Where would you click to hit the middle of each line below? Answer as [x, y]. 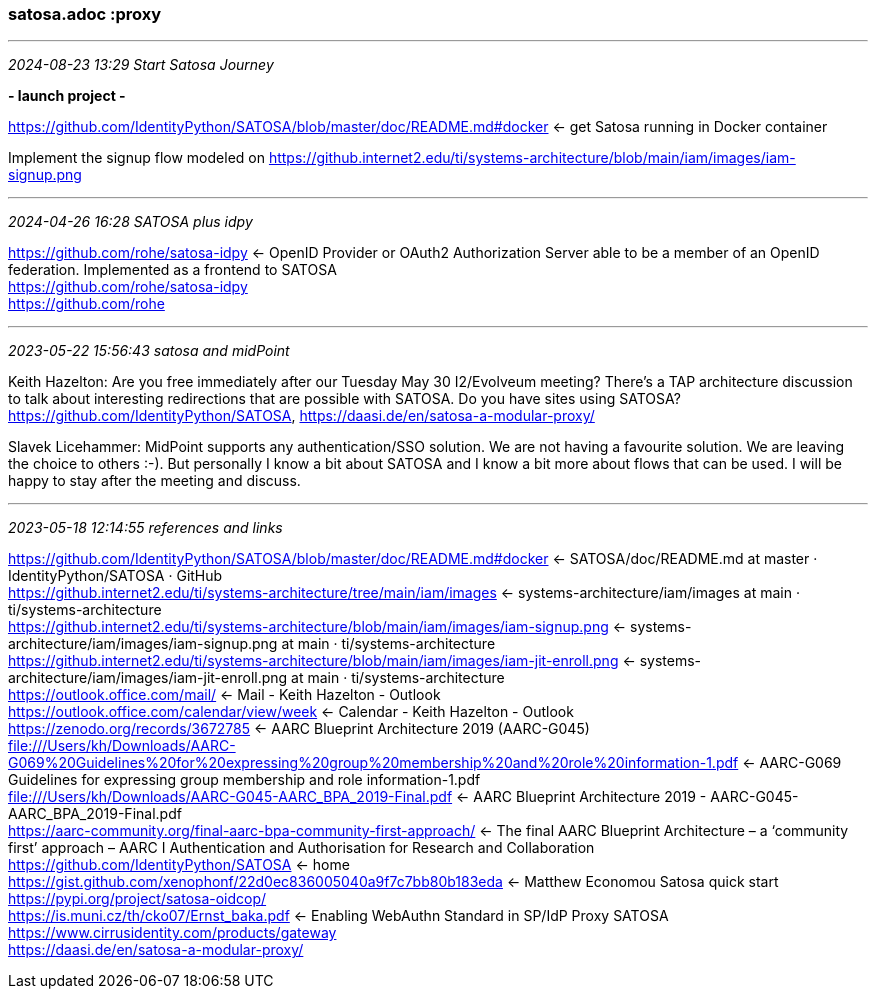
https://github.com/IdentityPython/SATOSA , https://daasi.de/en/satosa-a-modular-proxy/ [301, 416]
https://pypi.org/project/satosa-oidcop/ [137, 899]
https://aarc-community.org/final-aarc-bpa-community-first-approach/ [242, 831]
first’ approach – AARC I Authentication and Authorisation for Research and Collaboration [301, 848]
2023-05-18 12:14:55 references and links [145, 528]
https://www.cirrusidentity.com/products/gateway [172, 933]
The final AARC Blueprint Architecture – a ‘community [672, 831]
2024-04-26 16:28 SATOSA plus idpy [130, 222]
